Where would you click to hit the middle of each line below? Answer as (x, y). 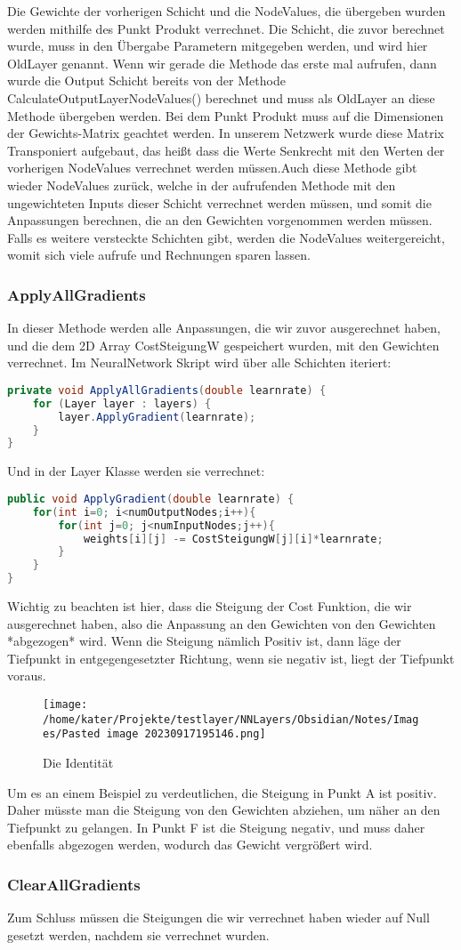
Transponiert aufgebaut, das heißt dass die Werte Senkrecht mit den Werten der (226, 150)
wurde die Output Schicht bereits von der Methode (146, 81)
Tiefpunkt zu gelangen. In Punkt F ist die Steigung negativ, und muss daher (216, 827)
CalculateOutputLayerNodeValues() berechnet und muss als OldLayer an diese (221, 97)
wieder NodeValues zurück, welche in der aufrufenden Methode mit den (202, 185)
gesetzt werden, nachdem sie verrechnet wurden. (138, 934)
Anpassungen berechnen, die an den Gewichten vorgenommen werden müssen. (220, 220)
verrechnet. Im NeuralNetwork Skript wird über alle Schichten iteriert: (199, 362)
